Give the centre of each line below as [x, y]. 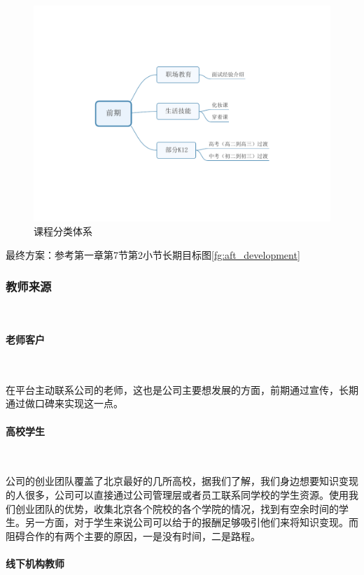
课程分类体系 [63, 231]
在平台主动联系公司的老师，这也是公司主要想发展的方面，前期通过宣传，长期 [182, 389]
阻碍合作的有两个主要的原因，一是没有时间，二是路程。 [133, 535]
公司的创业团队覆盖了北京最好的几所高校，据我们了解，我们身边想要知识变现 [182, 481]
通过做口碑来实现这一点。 [64, 403]
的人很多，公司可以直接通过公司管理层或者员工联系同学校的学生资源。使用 [177, 495]
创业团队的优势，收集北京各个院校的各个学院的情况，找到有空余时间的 [177, 508]
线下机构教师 [35, 563]
